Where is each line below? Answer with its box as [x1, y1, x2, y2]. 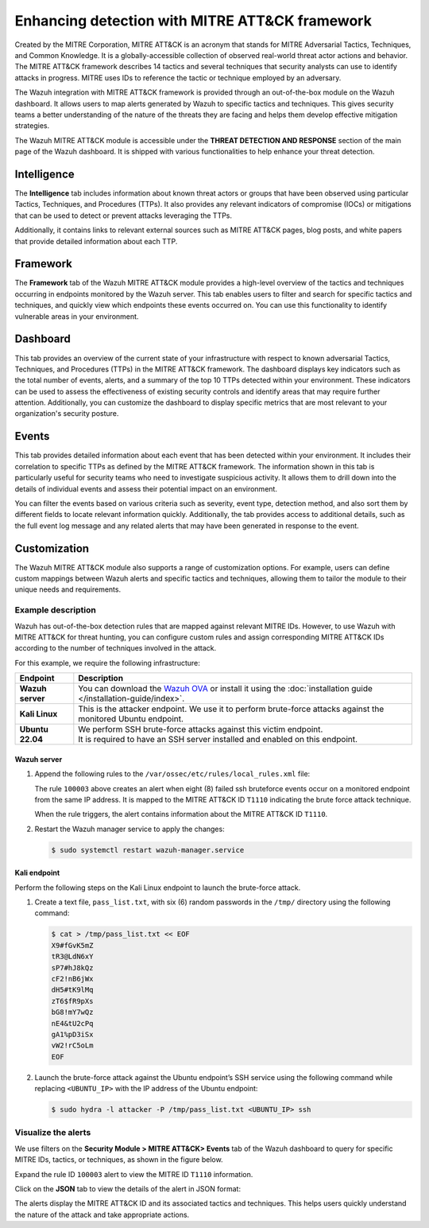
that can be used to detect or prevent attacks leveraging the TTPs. [14, 211, 233, 220]
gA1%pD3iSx [51, 1030, 94, 1039]
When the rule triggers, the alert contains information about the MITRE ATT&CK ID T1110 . [34, 810, 328, 819]
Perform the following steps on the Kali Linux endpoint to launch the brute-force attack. [14, 883, 301, 892]
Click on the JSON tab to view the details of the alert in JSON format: [14, 1183, 242, 1193]
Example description [14, 604, 97, 616]
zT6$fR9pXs [51, 997, 94, 1005]
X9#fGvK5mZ [51, 941, 94, 950]
